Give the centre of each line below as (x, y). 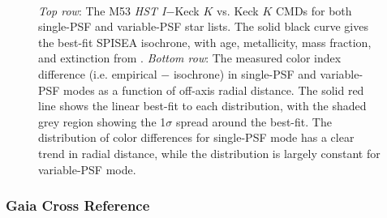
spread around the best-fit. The (254, 121)
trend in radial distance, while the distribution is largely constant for (209, 153)
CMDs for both (314, 10)
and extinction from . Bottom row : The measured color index (190, 58)
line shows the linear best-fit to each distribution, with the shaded (202, 106)
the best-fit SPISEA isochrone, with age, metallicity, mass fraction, (205, 42)
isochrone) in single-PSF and (245, 73)
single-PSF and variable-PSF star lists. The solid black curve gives (203, 26)
